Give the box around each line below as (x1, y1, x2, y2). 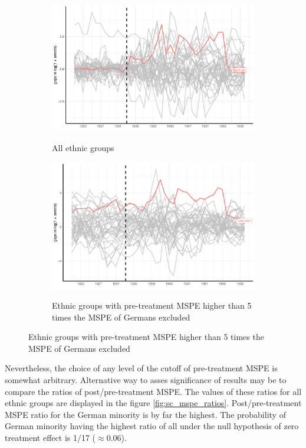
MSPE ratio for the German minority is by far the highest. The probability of (5, 408, 286, 420)
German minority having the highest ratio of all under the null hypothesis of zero (5, 420, 299, 432)
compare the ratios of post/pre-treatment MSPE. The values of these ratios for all (5, 385, 302, 397)
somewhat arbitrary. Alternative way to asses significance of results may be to (5, 374, 287, 386)
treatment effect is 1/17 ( (5, 431, 96, 444)
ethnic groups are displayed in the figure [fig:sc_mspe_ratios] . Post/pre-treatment (5, 397, 302, 409)
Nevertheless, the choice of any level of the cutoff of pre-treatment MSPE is (5, 362, 278, 374)
